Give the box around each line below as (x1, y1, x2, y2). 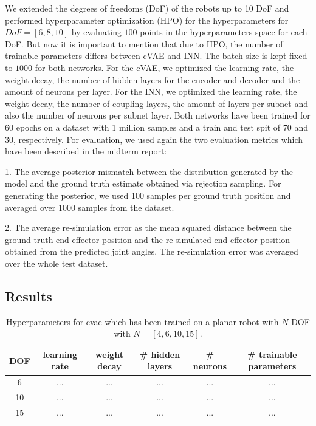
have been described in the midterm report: (5, 145, 167, 157)
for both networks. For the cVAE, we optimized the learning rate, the (35, 61, 294, 74)
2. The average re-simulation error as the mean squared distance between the (5, 221, 292, 234)
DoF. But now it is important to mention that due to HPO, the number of (5, 37, 283, 50)
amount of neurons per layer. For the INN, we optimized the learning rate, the (5, 85, 297, 98)
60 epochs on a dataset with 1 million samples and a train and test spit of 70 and (5, 120, 309, 133)
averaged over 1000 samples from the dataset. (5, 201, 174, 213)
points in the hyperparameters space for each (140, 26, 307, 38)
